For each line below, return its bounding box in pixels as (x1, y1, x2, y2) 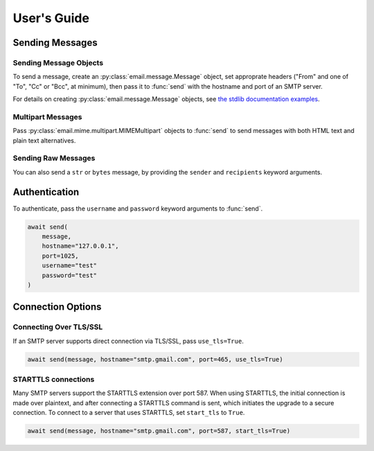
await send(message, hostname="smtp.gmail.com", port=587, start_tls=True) (27, 427, 291, 435)
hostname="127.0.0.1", (42, 242, 119, 250)
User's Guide (12, 10, 90, 26)
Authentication (12, 186, 80, 197)
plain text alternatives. (12, 136, 76, 145)
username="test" (42, 262, 97, 269)
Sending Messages (12, 37, 98, 48)
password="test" (42, 271, 97, 279)
